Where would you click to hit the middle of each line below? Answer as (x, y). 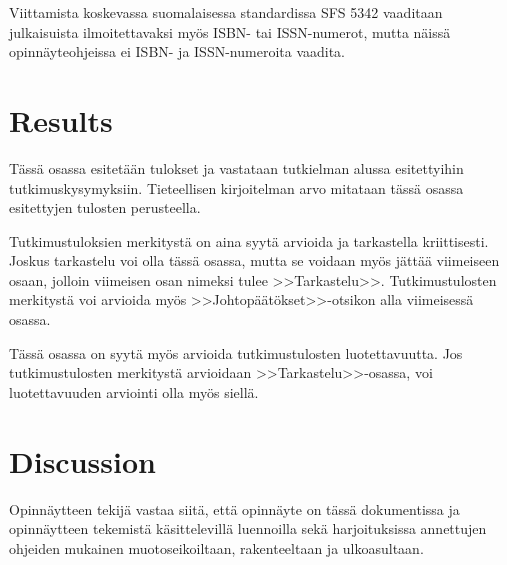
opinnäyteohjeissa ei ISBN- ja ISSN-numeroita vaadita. (177, 51)
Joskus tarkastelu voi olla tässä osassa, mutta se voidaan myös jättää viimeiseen (254, 260)
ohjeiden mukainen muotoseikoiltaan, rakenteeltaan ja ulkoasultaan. (216, 547)
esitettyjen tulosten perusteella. (105, 207)
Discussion (82, 460)
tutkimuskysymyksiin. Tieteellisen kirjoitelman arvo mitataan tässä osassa (236, 187)
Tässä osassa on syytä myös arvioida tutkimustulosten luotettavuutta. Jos (236, 352)
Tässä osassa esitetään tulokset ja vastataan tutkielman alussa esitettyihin (236, 167)
